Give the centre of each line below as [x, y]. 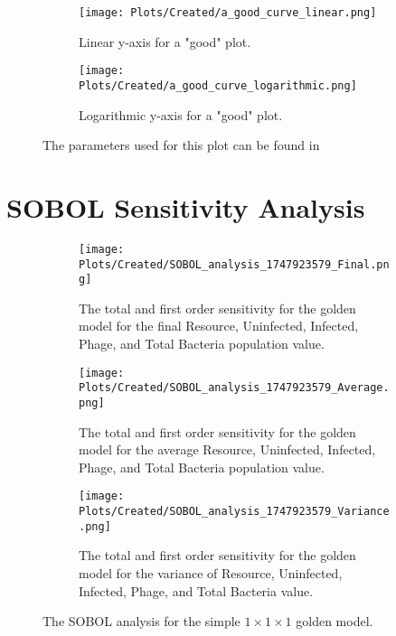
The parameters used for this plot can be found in [181, 145]
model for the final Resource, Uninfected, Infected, [219, 326]
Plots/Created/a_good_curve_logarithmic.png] [218, 85]
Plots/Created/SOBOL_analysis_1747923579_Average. [234, 388]
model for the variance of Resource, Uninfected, [211, 572]
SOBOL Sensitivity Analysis [186, 206]
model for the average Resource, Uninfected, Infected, [227, 449]
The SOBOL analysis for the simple [141, 621]
